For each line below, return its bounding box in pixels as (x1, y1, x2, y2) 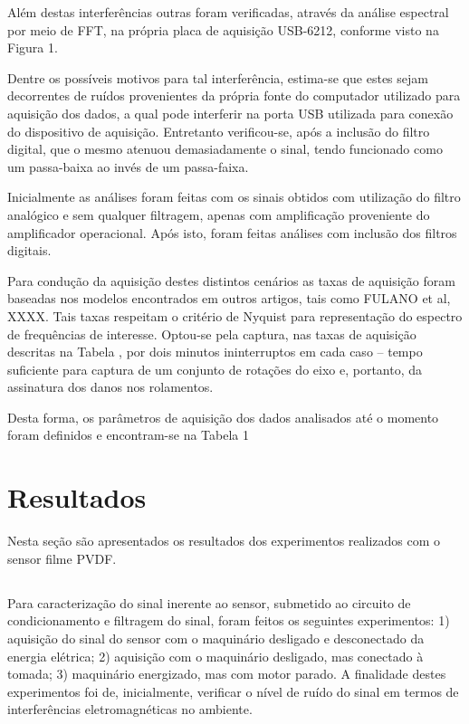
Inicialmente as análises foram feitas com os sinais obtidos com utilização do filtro (7, 187, 461, 206)
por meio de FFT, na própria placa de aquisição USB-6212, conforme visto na (7, 20, 439, 39)
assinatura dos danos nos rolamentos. (7, 377, 214, 396)
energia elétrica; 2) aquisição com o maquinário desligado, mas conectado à (7, 646, 424, 665)
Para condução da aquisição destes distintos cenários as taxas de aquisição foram (7, 271, 455, 290)
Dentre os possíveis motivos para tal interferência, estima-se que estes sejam (7, 68, 428, 87)
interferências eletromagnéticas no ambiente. (7, 700, 253, 719)
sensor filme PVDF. (7, 548, 117, 567)
